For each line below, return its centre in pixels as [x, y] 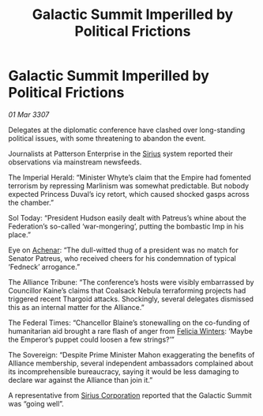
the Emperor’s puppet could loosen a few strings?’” [92, 339]
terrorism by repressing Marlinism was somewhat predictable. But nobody [129, 185]
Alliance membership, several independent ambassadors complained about [131, 363]
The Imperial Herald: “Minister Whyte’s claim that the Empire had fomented [130, 177]
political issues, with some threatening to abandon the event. [107, 138]
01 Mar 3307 [29, 114]
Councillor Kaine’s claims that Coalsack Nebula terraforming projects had [127, 290]
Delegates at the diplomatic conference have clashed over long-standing [127, 130]
